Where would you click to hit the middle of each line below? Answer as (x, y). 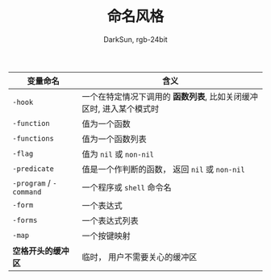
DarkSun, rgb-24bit (135, 39)
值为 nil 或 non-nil (118, 154)
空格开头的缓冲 (41, 251)
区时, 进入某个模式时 (121, 108)
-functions (33, 138)
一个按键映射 (106, 236)
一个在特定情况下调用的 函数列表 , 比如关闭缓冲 (170, 96)
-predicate (33, 169)
